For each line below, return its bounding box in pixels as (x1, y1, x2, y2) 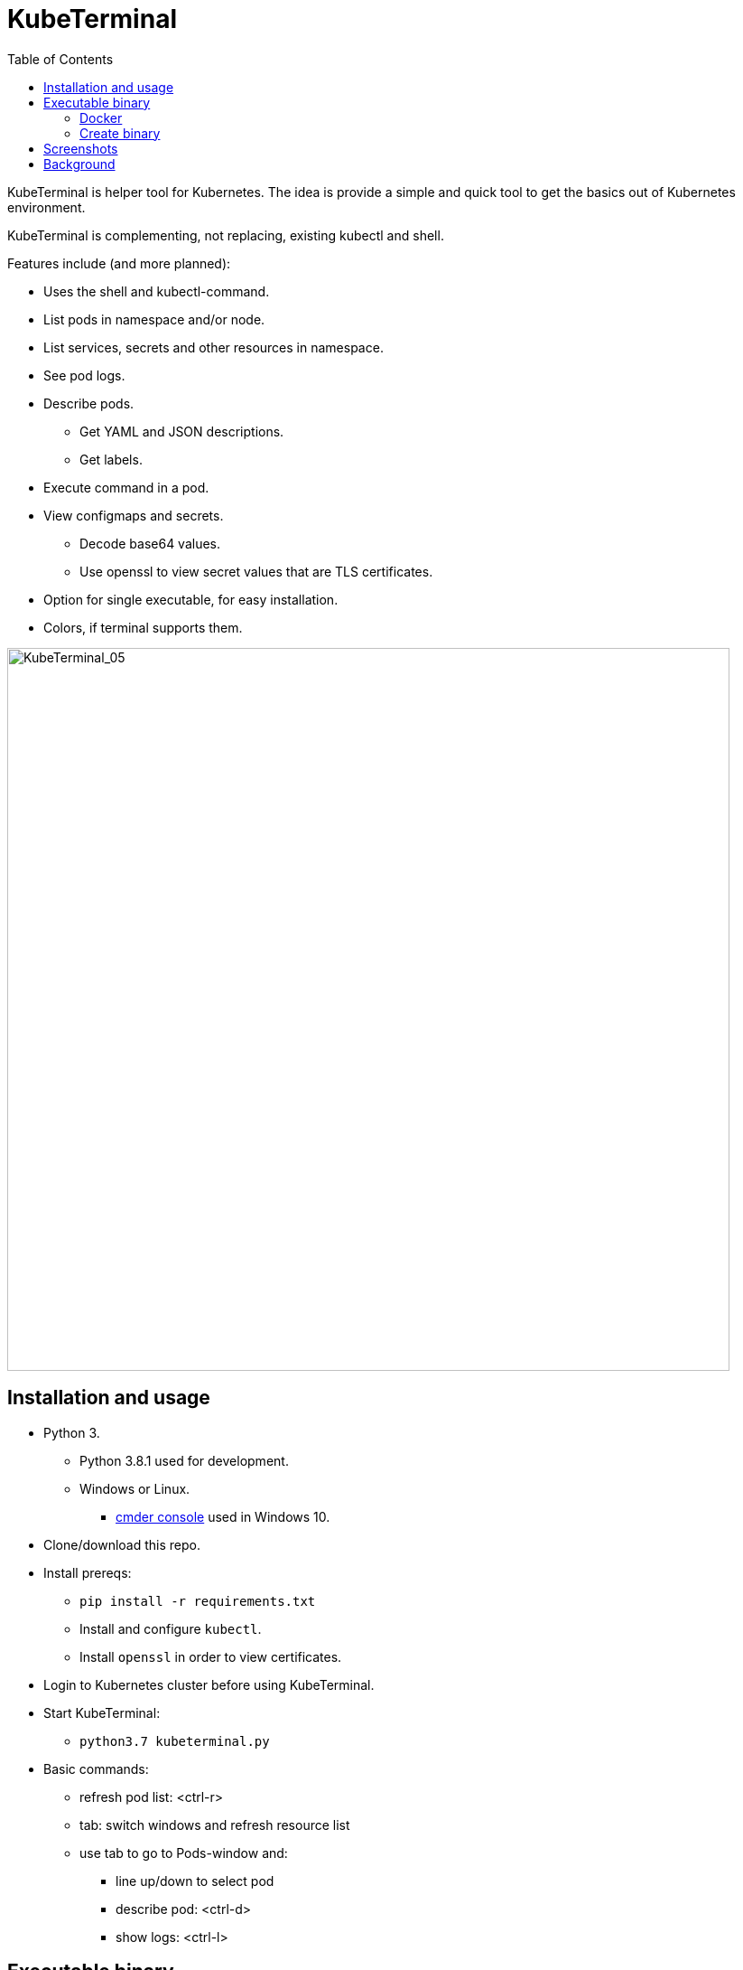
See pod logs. (43, 367, 125, 383)
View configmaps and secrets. (43, 507, 224, 523)
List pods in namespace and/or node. (43, 311, 265, 327)
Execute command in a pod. (43, 479, 209, 495)
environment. (7, 199, 86, 215)
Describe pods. (43, 395, 135, 411)
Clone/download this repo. (43, 1536, 201, 1553)
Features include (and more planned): (7, 255, 231, 271)
